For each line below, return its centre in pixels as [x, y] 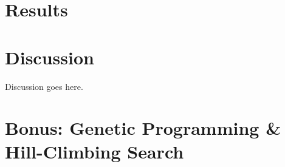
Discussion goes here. [44, 86]
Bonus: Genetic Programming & [143, 128]
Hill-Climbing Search [94, 152]
